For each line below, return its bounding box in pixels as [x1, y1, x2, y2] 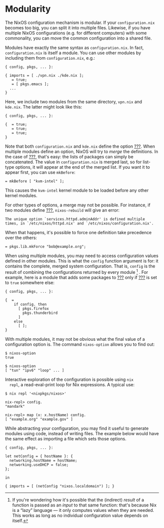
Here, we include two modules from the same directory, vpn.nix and [5, 99, 143, 105]
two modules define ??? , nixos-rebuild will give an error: [5, 207, 120, 213]
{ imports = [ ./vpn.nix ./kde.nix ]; [5, 73, 84, 78]
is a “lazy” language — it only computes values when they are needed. [12, 507, 154, 513]
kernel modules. [5, 192, 38, 198]
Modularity [5, 3, 51, 15]
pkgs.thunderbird [22, 310, 58, 315]
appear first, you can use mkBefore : [5, 169, 76, 175]
